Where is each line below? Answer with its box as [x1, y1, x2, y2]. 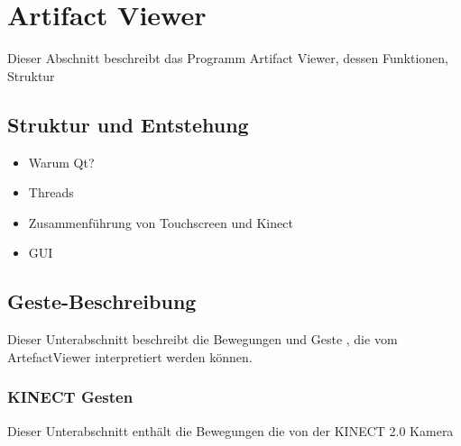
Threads [28, 183, 74, 202]
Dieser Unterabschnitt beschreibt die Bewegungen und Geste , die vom [7, 330, 398, 349]
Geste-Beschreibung [7, 287, 197, 315]
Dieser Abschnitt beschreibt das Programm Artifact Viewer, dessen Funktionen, [7, 49, 448, 68]
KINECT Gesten [7, 386, 134, 408]
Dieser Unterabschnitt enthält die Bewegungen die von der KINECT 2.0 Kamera [7, 421, 454, 440]
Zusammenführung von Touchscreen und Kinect [28, 213, 293, 232]
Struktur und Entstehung [7, 110, 249, 138]
